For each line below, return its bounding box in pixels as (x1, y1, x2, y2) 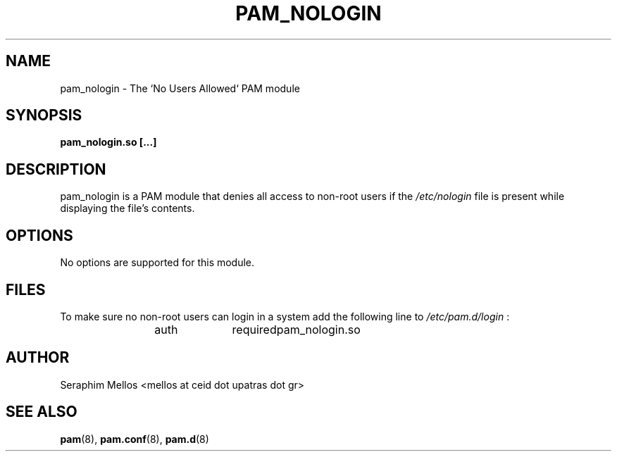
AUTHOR (6, 349, 70, 367)
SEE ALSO (6, 403, 77, 421)
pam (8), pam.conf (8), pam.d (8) (60, 432, 209, 445)
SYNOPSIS (6, 106, 82, 125)
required (232, 322, 277, 337)
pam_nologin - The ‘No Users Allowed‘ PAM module (60, 82, 300, 94)
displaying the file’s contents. (60, 202, 195, 215)
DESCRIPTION (6, 160, 106, 178)
